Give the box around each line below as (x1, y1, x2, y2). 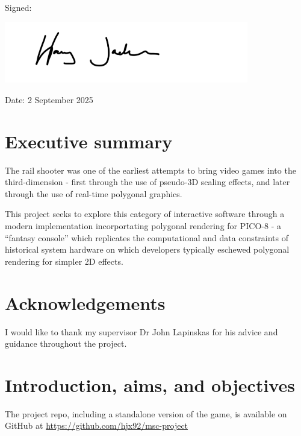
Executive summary (5, 128, 173, 153)
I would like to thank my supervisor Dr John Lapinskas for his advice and (5, 325, 278, 338)
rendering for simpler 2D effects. (5, 254, 123, 267)
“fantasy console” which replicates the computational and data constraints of (5, 231, 289, 244)
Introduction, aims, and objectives (5, 372, 295, 397)
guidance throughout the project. (5, 337, 127, 350)
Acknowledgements (5, 290, 166, 315)
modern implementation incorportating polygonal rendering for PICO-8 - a (5, 220, 281, 232)
